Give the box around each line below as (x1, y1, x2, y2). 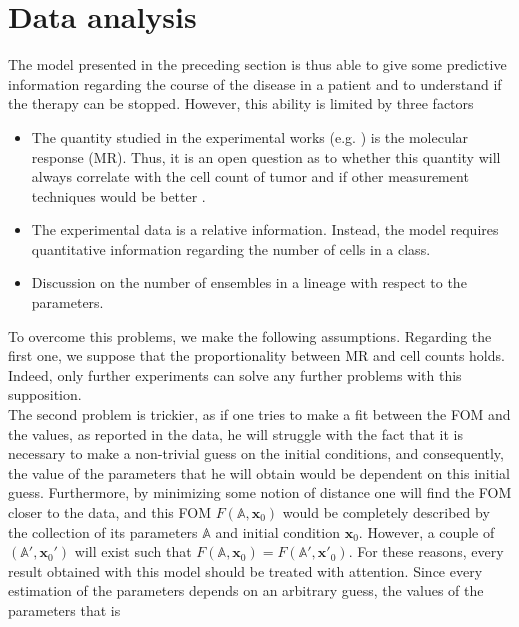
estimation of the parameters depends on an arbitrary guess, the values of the (8, 580, 484, 601)
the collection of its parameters (8, 521, 198, 542)
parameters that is (8, 599, 121, 620)
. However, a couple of (358, 521, 495, 542)
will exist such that (74, 541, 192, 562)
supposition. (8, 384, 82, 405)
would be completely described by (282, 502, 490, 522)
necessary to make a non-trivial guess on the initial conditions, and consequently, (8, 443, 504, 464)
